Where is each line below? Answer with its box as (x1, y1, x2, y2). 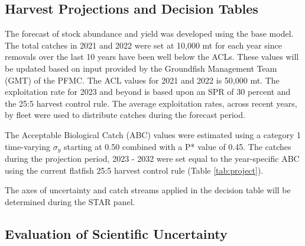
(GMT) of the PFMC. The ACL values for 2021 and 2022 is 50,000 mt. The (5, 74, 280, 86)
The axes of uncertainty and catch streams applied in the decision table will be (5, 184, 291, 196)
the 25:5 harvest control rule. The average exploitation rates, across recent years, (5, 97, 297, 109)
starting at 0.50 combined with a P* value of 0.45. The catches (63, 140, 291, 152)
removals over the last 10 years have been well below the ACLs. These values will (5, 50, 299, 63)
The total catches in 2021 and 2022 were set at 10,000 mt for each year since (5, 39, 282, 51)
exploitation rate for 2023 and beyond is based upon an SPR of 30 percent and (5, 85, 291, 98)
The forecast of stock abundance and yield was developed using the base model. (5, 27, 294, 40)
